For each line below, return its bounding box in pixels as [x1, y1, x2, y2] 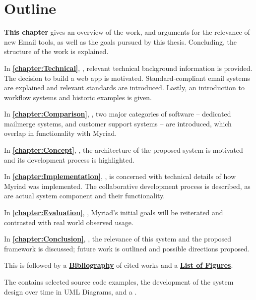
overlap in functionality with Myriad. [4, 128, 117, 138]
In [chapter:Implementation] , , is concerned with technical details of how [4, 171, 236, 181]
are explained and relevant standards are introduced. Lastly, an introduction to [4, 82, 245, 93]
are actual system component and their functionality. [4, 190, 165, 201]
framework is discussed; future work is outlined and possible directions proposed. [4, 243, 250, 253]
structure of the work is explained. [4, 46, 109, 57]
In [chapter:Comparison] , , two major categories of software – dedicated [4, 109, 231, 119]
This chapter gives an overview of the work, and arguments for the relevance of [4, 27, 250, 37]
